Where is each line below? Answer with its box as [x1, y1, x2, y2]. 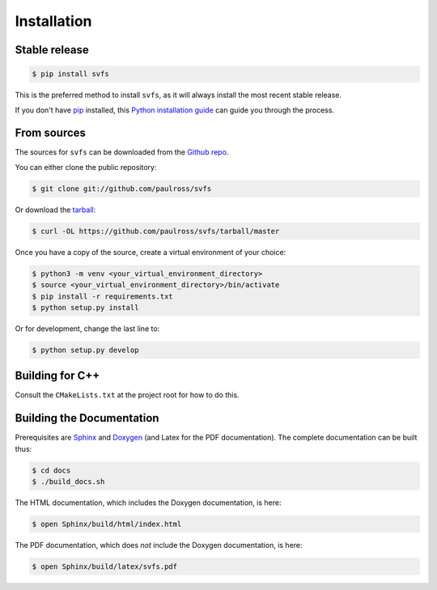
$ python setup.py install [32, 303, 139, 312]
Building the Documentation [15, 411, 159, 425]
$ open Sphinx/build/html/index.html [32, 520, 182, 529]
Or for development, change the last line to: [15, 324, 160, 333]
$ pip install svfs [32, 70, 109, 79]
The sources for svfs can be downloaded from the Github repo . [15, 147, 229, 157]
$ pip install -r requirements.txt [32, 291, 173, 301]
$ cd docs [32, 465, 71, 475]
